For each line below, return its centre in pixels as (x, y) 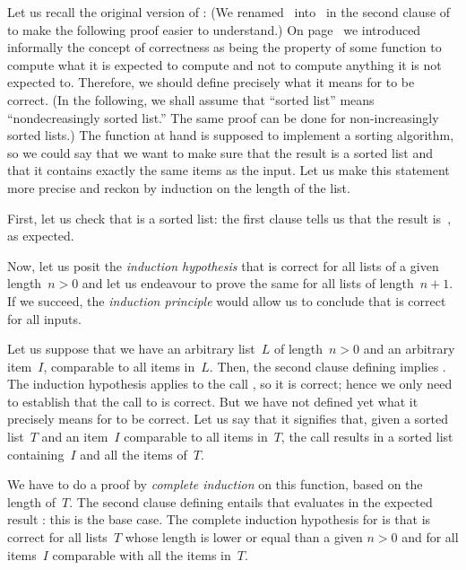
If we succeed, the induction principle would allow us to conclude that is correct (227, 300)
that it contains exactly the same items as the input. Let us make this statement (229, 170)
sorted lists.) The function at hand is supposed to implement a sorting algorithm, (231, 135)
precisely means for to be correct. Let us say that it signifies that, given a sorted (228, 419)
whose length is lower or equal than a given (244, 537)
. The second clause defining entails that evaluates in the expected (251, 501)
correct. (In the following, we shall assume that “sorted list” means (191, 99)
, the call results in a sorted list (367, 437)
